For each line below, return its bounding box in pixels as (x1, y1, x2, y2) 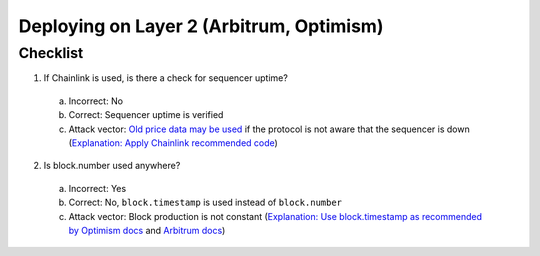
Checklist (18, 44, 84, 62)
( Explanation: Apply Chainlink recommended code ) (68, 136, 279, 149)
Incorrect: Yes (68, 182, 127, 194)
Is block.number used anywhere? (43, 160, 181, 172)
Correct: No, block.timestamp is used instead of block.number (68, 196, 343, 209)
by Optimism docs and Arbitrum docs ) (68, 224, 226, 236)
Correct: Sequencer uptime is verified (68, 109, 224, 121)
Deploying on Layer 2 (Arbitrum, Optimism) (18, 15, 384, 37)
